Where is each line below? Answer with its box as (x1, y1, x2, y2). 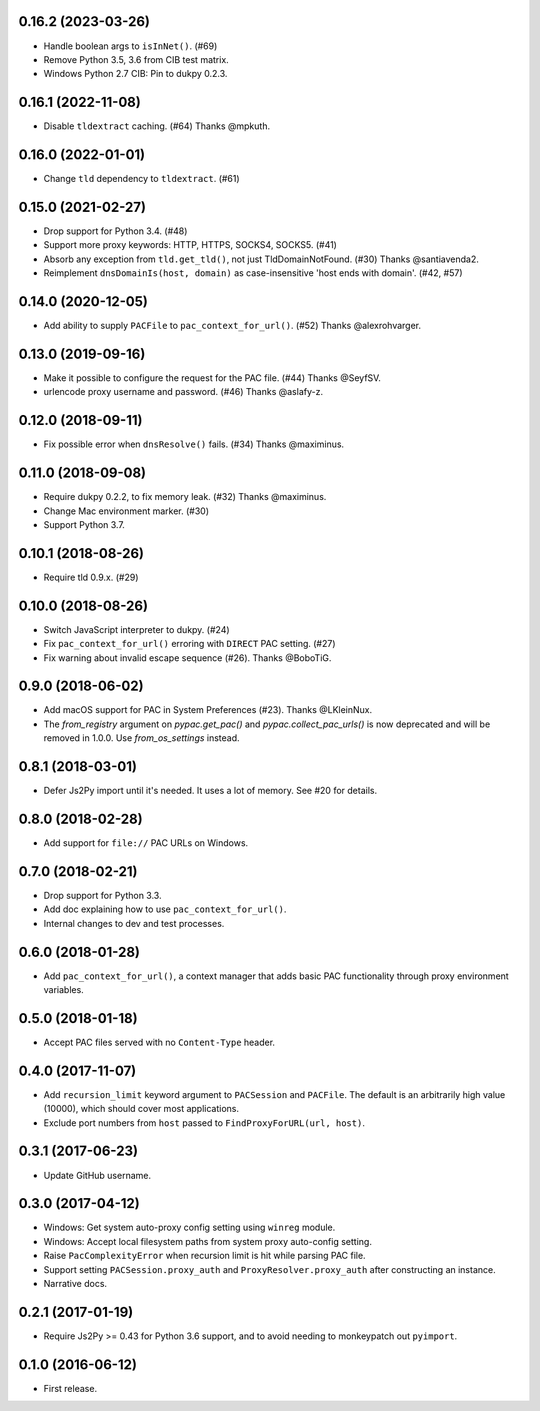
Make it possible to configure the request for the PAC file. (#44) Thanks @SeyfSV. (43, 372, 382, 384)
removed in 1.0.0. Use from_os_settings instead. (43, 732, 240, 744)
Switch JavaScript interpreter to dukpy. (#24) (43, 623, 230, 635)
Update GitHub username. (43, 1169, 152, 1181)
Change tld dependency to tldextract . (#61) (43, 173, 240, 185)
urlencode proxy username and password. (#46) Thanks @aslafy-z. (43, 386, 324, 398)
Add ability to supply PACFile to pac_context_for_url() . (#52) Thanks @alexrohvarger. (43, 320, 422, 332)
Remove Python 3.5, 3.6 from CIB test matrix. (43, 53, 229, 65)
